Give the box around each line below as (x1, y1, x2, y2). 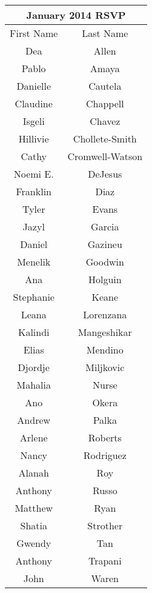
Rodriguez (83, 448, 127, 462)
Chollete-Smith (73, 132, 137, 146)
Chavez (90, 114, 121, 128)
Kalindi (18, 325, 50, 339)
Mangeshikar (78, 325, 132, 339)
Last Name (82, 26, 128, 40)
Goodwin (85, 255, 124, 269)
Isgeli (22, 114, 45, 128)
